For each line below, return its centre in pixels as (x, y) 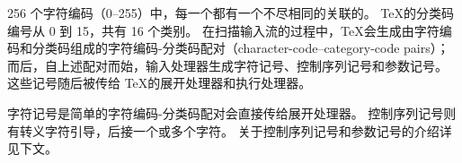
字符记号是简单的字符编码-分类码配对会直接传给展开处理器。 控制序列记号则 (232, 112)
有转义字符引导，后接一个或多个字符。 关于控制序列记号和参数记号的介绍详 (230, 130)
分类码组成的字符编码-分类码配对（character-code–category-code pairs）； (240, 48)
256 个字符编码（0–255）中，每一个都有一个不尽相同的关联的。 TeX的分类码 (231, 13)
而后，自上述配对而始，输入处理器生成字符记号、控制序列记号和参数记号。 (227, 65)
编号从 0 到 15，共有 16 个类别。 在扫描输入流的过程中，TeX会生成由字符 (223, 30)
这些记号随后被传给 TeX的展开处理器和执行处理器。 (160, 83)
